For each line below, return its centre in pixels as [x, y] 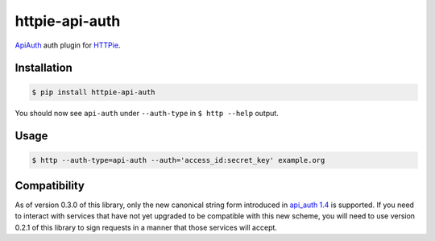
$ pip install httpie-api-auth [94, 92]
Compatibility [50, 185]
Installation [43, 68]
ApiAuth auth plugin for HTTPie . [68, 45]
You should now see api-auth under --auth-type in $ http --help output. [147, 113]
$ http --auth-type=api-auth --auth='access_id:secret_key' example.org [178, 160]
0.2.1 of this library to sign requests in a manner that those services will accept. [146, 227]
